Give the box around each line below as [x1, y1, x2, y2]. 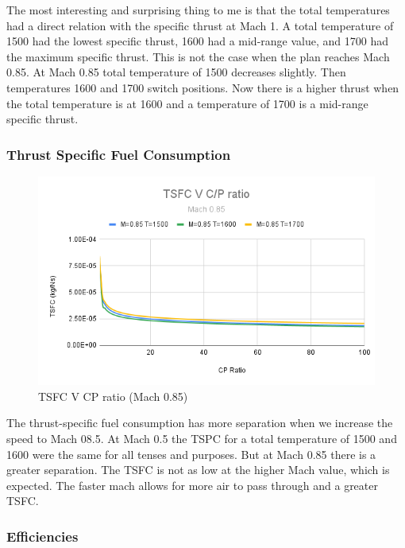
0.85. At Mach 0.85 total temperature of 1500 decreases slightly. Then [6, 64, 346, 80]
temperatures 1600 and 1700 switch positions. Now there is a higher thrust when [6, 79, 399, 95]
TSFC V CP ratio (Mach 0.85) [38, 387, 188, 404]
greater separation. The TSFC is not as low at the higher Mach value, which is [6, 461, 390, 478]
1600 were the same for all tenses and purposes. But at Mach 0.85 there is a [6, 445, 376, 462]
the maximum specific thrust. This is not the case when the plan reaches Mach [6, 48, 390, 64]
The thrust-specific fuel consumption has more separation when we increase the [6, 414, 393, 431]
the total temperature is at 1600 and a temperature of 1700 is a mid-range [6, 95, 368, 111]
